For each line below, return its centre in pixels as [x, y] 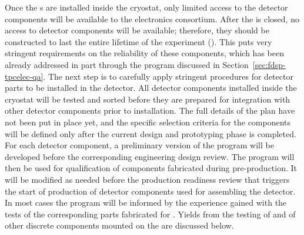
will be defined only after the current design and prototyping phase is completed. [151, 133]
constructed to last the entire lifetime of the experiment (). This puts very [138, 41]
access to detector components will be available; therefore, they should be [137, 30]
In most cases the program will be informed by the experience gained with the [146, 202]
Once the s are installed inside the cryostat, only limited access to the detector [146, 7]
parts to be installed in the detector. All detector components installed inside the [151, 88]
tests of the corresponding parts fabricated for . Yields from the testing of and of [150, 214]
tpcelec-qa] [24, 76]
